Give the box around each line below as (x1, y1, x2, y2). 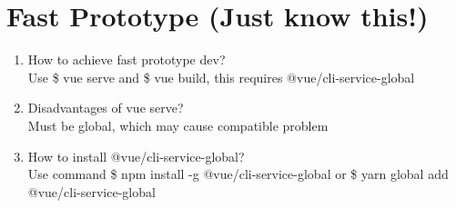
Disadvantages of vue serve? (27, 98, 184, 117)
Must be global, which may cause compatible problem (27, 115, 329, 134)
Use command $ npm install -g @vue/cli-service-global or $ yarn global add (27, 164, 449, 183)
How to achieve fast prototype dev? (27, 50, 226, 69)
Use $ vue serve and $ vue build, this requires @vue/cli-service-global (27, 67, 415, 86)
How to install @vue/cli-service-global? (27, 146, 245, 165)
